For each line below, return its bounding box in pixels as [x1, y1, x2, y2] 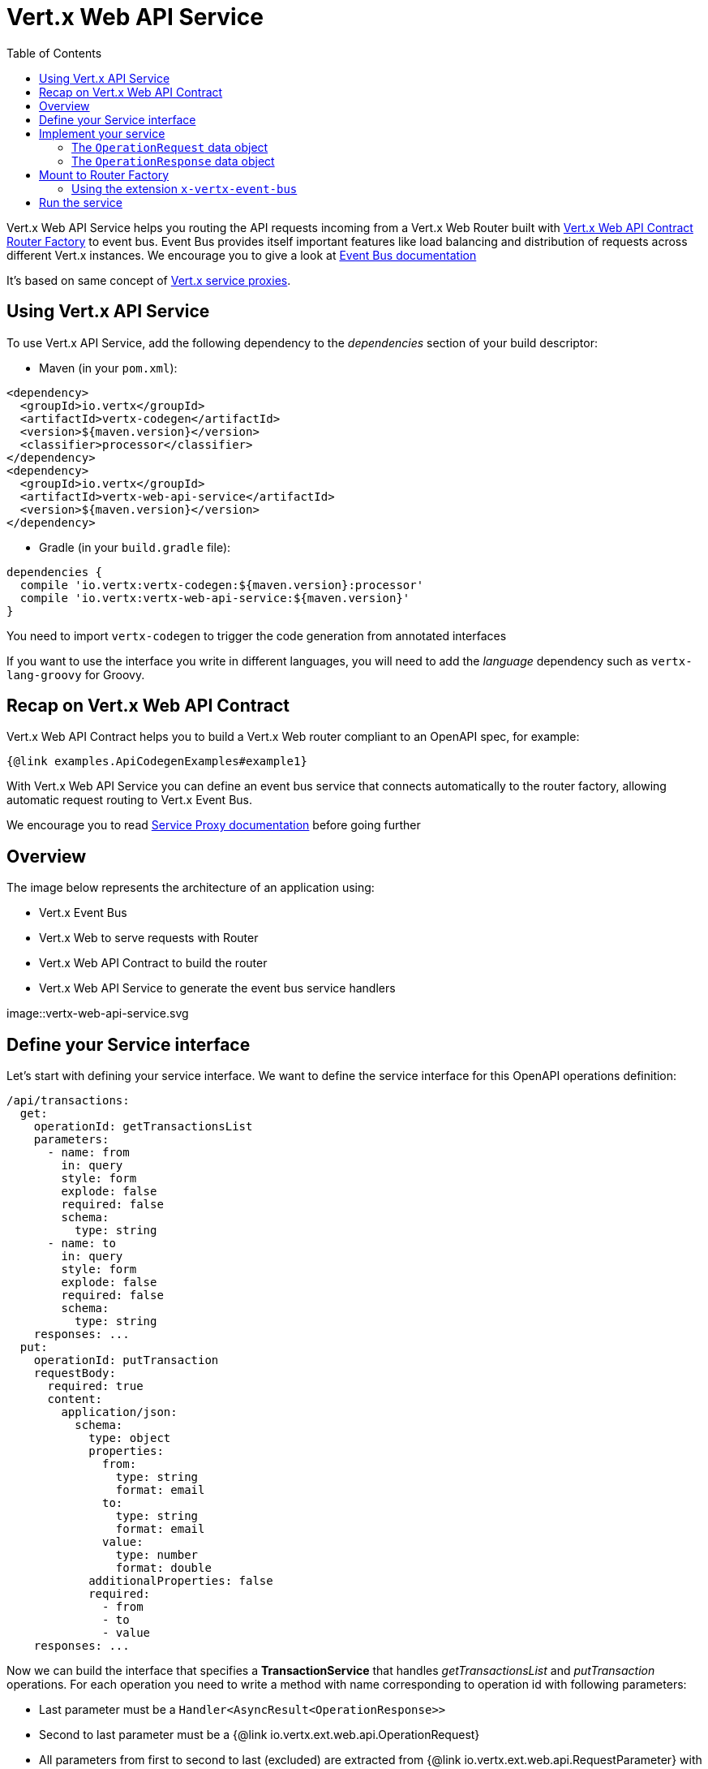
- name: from [47, 1146, 130, 1160]
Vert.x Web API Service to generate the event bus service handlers [39, 981, 396, 996]
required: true [47, 1379, 144, 1393]
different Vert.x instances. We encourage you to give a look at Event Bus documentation [6, 247, 477, 262]
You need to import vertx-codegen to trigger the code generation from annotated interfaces [6, 628, 507, 643]
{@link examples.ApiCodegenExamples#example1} [6, 755, 307, 768]
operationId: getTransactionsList [33, 1120, 253, 1134]
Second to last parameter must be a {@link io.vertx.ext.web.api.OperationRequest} [39, 1728, 480, 1742]
